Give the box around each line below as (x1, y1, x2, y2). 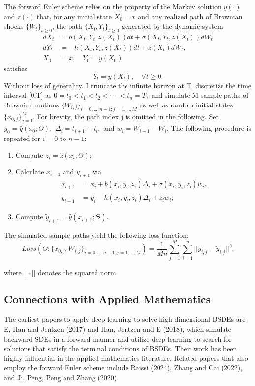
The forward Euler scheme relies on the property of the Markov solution (4, 1, 222, 11)
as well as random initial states (139, 99, 233, 109)
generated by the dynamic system (122, 21, 223, 31)
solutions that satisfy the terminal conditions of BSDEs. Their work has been (4, 343, 237, 353)
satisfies (4, 63, 27, 73)
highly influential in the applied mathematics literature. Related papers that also (4, 352, 248, 363)
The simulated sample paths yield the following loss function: (4, 229, 189, 240)
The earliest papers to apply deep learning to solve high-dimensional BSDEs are (4, 314, 246, 324)
